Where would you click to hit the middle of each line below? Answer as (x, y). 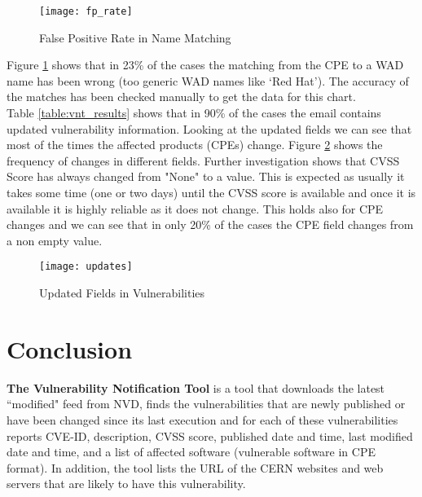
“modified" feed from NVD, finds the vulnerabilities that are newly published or (206, 404)
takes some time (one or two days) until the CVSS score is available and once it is (211, 192)
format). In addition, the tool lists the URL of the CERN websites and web (195, 467)
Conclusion (70, 348)
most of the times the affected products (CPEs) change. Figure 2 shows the (195, 145)
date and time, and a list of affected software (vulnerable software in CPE (191, 452)
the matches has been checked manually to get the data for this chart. (181, 97)
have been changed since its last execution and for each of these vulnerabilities (202, 419)
